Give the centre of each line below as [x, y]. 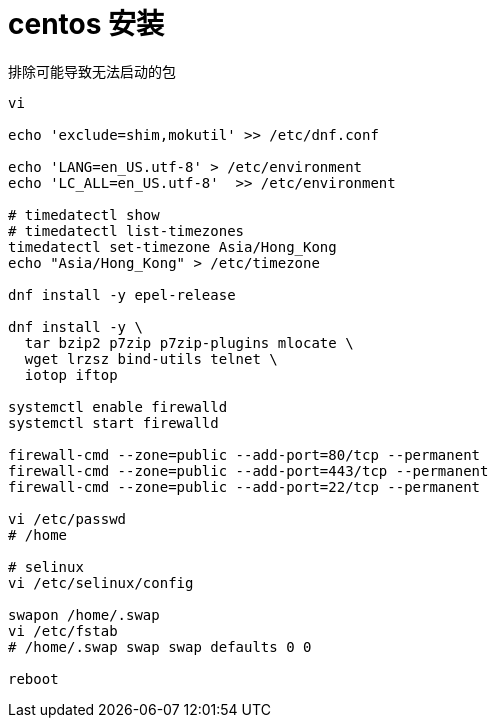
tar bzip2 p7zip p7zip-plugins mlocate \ [189, 342]
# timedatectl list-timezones [126, 230]
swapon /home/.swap [84, 614]
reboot [33, 678]
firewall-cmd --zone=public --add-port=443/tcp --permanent [248, 470]
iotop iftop [71, 374]
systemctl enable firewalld [118, 406]
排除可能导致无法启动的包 [92, 71]
